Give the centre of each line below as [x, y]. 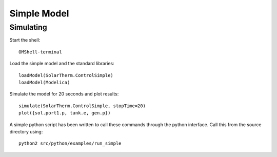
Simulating [28, 27]
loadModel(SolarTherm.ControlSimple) [66, 75]
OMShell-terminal [40, 52]
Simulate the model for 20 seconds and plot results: [64, 94]
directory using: [26, 131]
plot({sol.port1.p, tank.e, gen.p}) [65, 113]
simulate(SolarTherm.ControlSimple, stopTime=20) [82, 106]
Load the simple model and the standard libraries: [62, 64]
